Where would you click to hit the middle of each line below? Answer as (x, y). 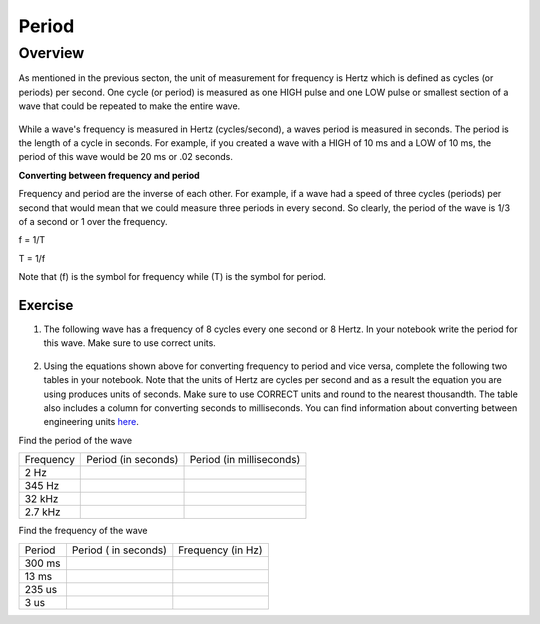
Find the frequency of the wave (83, 531)
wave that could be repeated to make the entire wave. (129, 106)
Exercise (46, 305)
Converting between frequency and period (109, 175)
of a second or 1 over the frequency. (93, 221)
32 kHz (41, 499)
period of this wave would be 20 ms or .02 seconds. (126, 157)
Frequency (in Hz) (220, 550)
